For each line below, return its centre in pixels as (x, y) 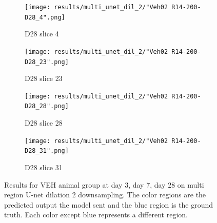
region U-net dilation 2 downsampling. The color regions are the (105, 195)
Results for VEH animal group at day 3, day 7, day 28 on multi (104, 184)
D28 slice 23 (44, 78)
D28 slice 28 (44, 123)
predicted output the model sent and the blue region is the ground (109, 204)
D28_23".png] (47, 62)
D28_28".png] (47, 106)
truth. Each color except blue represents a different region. (96, 215)
